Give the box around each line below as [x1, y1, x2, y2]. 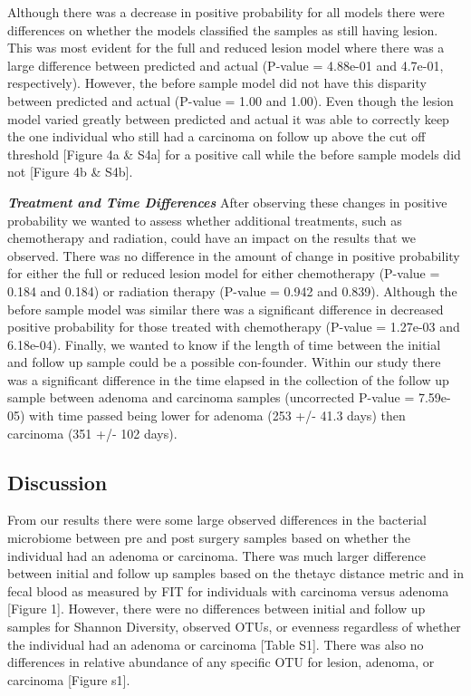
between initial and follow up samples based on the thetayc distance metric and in [7, 564, 464, 583]
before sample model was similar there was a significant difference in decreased [7, 299, 444, 318]
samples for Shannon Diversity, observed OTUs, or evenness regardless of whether [7, 617, 461, 636]
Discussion [7, 468, 108, 496]
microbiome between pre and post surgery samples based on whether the [7, 528, 411, 547]
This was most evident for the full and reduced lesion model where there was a [7, 38, 445, 57]
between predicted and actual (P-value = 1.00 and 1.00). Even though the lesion [7, 91, 454, 110]
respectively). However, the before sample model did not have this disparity [7, 73, 427, 92]
